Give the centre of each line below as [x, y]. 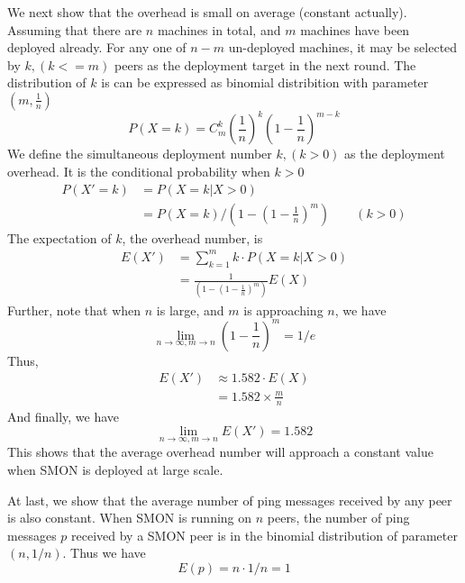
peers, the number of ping [338, 518]
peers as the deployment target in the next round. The [265, 64]
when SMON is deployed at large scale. [115, 469]
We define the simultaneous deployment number [140, 154]
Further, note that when [74, 310]
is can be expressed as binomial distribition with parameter [265, 82]
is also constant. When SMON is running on [130, 518]
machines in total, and [219, 29]
